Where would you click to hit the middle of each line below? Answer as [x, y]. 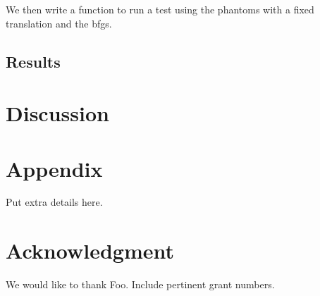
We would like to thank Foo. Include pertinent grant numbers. [140, 284]
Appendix [54, 168]
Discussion [57, 113]
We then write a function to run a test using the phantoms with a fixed [160, 9]
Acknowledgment [90, 251]
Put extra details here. [54, 202]
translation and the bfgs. [59, 23]
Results [33, 61]
